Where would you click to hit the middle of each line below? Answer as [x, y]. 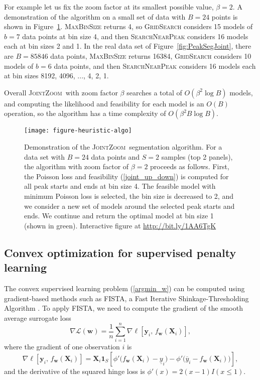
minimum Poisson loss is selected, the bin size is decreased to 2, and [129, 196]
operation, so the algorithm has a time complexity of [85, 113]
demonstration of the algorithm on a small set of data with [95, 16]
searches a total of [154, 92]
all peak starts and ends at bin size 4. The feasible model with [120, 186]
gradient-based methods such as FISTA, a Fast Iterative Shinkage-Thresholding [126, 298]
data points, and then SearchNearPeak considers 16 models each [155, 66]
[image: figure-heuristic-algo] [78, 131]
